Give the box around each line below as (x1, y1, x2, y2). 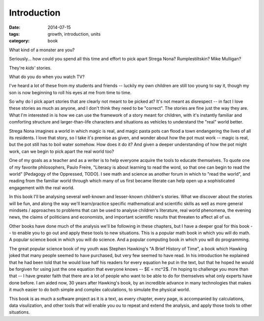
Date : (9, 24, 21, 30)
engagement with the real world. (9, 184, 75, 190)
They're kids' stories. (9, 65, 52, 71)
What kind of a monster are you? (9, 47, 75, 53)
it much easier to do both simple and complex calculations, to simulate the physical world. (9, 287, 190, 293)
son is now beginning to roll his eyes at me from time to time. (9, 89, 132, 95)
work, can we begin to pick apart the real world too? (9, 148, 114, 154)
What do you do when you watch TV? (9, 74, 85, 80)
